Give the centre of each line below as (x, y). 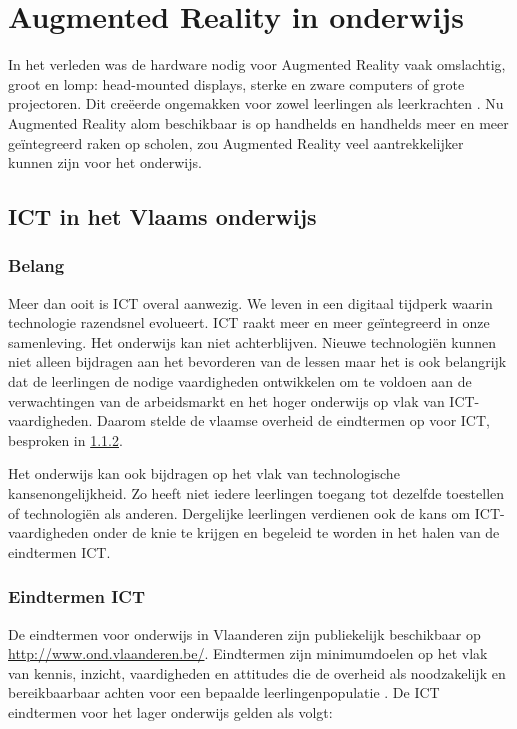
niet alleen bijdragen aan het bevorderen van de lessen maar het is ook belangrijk (257, 361)
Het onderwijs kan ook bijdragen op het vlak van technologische (204, 473)
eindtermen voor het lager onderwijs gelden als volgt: (170, 712)
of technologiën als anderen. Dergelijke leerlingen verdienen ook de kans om (239, 512)
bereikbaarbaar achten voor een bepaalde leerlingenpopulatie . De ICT (224, 692)
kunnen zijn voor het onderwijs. (105, 162)
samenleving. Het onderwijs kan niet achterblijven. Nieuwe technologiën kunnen (252, 341)
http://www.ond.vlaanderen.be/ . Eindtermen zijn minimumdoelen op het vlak (248, 653)
